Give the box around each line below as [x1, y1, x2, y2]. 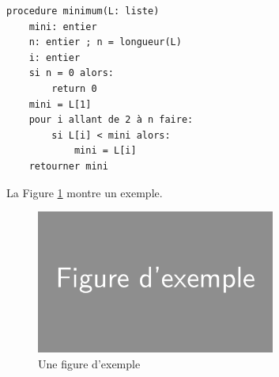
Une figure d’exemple [38, 355, 141, 371]
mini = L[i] [74, 145, 137, 157]
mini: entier [28, 21, 97, 32]
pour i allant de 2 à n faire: [28, 114, 194, 126]
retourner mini [28, 160, 108, 172]
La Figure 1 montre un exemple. [6, 184, 163, 200]
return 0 [51, 82, 97, 94]
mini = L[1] [28, 98, 92, 110]
